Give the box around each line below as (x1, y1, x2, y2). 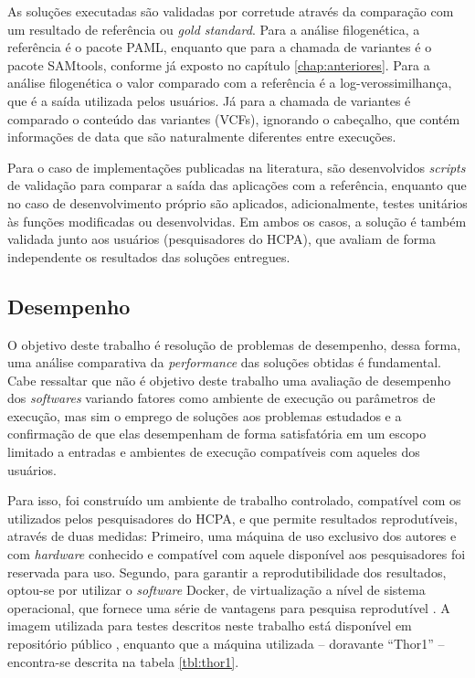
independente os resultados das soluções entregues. (7, 247, 290, 266)
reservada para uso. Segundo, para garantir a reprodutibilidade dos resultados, (7, 562, 447, 581)
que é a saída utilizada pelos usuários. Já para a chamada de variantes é (7, 90, 411, 110)
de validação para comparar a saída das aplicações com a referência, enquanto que (7, 175, 467, 195)
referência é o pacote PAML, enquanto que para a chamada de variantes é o (7, 37, 432, 57)
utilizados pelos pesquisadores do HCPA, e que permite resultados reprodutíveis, (7, 508, 458, 527)
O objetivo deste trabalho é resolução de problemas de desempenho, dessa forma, (7, 334, 461, 354)
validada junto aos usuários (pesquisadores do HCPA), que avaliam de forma (7, 229, 437, 249)
